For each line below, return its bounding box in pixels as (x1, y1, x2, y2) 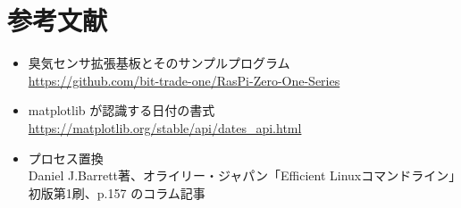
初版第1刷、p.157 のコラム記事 (28, 183, 205, 202)
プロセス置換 (28, 148, 104, 167)
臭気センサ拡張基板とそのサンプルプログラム (28, 54, 290, 72)
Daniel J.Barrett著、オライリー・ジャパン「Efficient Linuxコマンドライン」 (28, 166, 456, 185)
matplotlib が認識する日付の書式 (28, 101, 215, 120)
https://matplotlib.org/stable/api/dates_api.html (28, 118, 302, 137)
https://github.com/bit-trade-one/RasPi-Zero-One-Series (28, 71, 340, 89)
